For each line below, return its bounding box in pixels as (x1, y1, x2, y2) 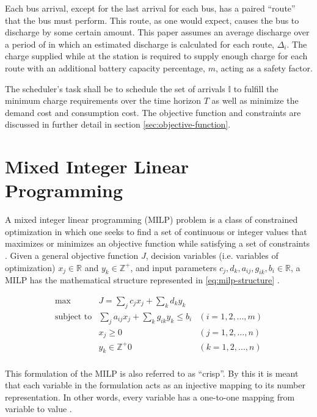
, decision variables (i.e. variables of (145, 249, 279, 262)
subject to (54, 312, 92, 321)
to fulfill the (233, 82, 279, 95)
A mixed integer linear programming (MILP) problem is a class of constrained (5, 213, 298, 226)
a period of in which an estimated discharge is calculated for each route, (5, 37, 274, 50)
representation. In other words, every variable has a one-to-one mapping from (5, 390, 295, 403)
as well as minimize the (211, 94, 299, 107)
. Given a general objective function (5, 249, 139, 262)
